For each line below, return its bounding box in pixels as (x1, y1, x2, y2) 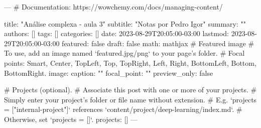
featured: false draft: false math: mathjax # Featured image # (62, 38, 254, 48)
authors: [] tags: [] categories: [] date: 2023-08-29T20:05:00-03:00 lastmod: (4, 28, 229, 39)
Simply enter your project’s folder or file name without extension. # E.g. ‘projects (4, 94, 257, 104)
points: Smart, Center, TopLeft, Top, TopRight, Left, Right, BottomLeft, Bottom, (4, 57, 256, 68)
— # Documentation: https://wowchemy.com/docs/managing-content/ (4, 2, 223, 12)
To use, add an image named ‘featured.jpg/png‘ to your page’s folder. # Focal (4, 48, 245, 58)
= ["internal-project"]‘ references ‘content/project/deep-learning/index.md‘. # (4, 104, 242, 114)
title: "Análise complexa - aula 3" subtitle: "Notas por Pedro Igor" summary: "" (4, 18, 246, 29)
